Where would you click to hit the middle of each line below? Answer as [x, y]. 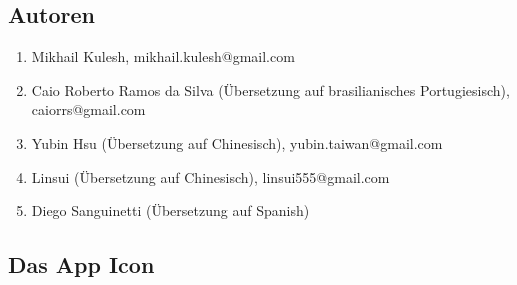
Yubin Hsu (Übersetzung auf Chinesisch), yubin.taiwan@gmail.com [237, 142]
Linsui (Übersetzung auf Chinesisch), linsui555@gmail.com [210, 176]
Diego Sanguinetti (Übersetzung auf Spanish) [170, 210]
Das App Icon [81, 264]
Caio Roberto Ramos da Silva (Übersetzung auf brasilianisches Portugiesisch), [270, 89]
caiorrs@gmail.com [88, 109]
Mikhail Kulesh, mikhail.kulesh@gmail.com [163, 56]
